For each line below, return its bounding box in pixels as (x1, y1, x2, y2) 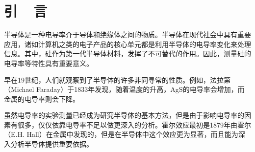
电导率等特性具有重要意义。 (4, 58, 93, 68)
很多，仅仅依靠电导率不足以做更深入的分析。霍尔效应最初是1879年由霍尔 (17, 119, 251, 130)
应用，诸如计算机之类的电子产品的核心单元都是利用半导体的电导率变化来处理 (4, 39, 251, 49)
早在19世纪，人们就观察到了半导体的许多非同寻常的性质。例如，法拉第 (4, 74, 230, 85)
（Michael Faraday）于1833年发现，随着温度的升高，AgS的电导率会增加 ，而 (4, 84, 245, 94)
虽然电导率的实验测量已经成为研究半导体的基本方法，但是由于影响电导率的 (4, 110, 244, 120)
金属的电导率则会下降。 (4, 93, 79, 104)
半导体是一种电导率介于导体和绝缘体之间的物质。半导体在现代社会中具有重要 (4, 29, 251, 40)
